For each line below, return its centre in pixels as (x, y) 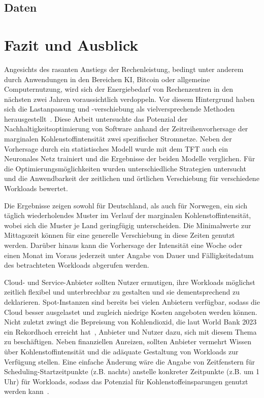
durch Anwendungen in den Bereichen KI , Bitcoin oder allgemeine (107, 79)
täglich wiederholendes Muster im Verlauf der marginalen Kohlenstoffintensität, (128, 215)
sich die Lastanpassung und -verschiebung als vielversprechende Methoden (120, 109)
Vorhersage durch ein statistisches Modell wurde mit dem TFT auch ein (116, 148)
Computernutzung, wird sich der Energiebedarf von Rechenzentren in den (119, 89)
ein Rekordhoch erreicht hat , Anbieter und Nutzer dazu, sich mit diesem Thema (130, 331)
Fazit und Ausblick (71, 44)
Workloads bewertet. (36, 188)
